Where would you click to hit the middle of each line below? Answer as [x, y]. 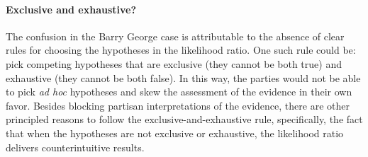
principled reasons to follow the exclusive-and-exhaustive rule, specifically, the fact [184, 119]
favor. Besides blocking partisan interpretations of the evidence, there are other [178, 105]
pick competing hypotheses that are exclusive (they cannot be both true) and [174, 63]
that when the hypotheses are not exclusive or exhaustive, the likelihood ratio [175, 133]
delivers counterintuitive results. [75, 147]
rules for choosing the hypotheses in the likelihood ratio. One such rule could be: [181, 50]
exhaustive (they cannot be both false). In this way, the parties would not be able [183, 77]
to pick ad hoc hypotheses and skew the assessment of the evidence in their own [179, 92]
